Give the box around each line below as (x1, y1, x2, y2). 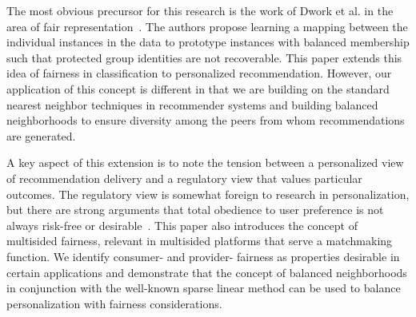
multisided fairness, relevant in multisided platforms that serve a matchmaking (6, 232, 393, 249)
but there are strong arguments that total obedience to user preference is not (6, 201, 384, 218)
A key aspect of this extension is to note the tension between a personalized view (6, 154, 404, 171)
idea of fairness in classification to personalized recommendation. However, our (6, 65, 392, 81)
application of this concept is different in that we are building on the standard (6, 80, 390, 97)
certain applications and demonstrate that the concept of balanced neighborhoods (6, 264, 407, 280)
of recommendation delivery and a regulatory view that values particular (6, 169, 362, 186)
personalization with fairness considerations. (6, 295, 222, 311)
